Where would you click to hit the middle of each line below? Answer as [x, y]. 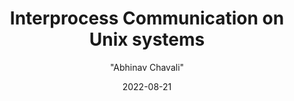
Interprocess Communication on [147, 18]
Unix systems [147, 39]
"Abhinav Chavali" [147, 67]
